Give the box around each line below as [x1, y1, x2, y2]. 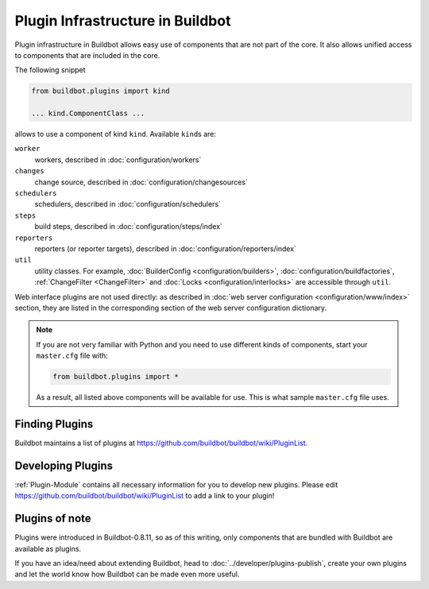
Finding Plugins [14, 417, 94, 431]
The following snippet [14, 65, 87, 75]
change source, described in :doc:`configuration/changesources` [34, 177, 248, 187]
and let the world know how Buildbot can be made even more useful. [14, 569, 240, 579]
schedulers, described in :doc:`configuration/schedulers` [34, 200, 222, 209]
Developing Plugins [14, 459, 113, 472]
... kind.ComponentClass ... [31, 109, 145, 118]
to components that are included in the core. [14, 50, 160, 60]
